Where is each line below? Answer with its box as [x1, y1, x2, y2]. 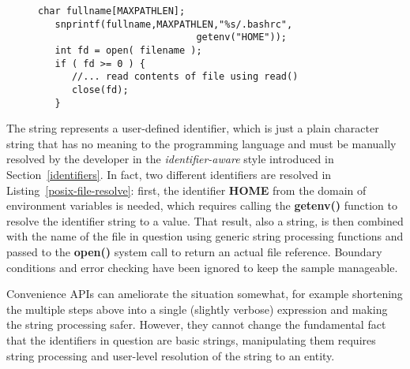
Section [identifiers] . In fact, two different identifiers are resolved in [6, 166, 332, 183]
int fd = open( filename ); [55, 44, 202, 56]
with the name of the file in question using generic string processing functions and [6, 228, 404, 244]
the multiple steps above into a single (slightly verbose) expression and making [6, 300, 388, 317]
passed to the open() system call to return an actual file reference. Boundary [6, 244, 382, 259]
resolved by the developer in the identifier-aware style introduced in [6, 151, 334, 167]
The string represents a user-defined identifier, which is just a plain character [6, 120, 379, 136]
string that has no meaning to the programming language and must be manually [6, 135, 397, 151]
